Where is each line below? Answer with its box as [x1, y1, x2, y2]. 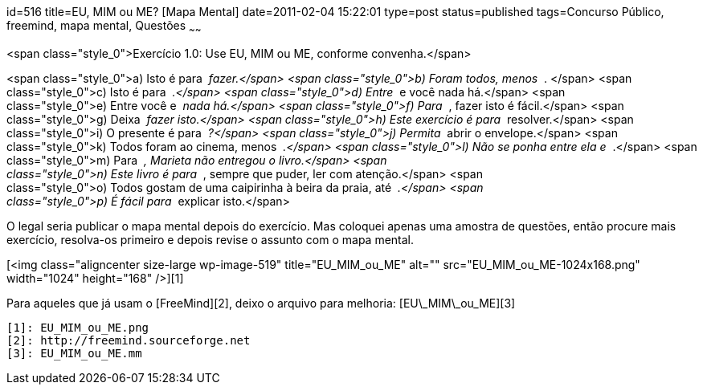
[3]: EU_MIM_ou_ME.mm [6, 346, 142, 360]
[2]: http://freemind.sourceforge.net [6, 333, 251, 347]
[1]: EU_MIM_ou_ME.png [6, 320, 149, 334]
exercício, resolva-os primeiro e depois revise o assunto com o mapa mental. [6, 232, 415, 246]
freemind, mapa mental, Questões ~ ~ [6, 18, 202, 35]
